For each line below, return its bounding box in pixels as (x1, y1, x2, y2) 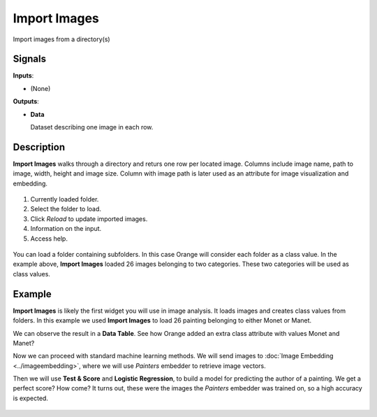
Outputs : (13, 97, 40, 106)
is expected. (13, 394, 49, 402)
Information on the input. (30, 225, 102, 233)
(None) (30, 84, 51, 92)
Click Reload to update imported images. (30, 214, 148, 223)
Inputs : (13, 71, 34, 80)
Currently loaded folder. (30, 195, 99, 204)
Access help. (30, 234, 68, 243)
